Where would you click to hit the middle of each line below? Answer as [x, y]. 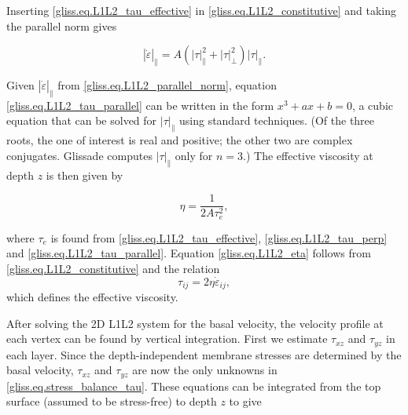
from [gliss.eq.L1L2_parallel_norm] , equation [167, 84]
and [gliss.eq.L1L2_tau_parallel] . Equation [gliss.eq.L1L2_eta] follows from [189, 253]
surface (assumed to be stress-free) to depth [112, 401]
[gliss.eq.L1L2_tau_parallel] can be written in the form [140, 105]
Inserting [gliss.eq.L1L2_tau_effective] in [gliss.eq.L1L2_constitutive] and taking [201, 10]
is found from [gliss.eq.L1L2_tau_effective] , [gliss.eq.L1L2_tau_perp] [219, 237]
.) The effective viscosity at [308, 155]
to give [245, 401]
